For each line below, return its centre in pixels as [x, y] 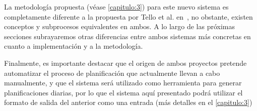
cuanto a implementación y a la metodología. [74, 46]
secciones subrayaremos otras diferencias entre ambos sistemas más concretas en [127, 36]
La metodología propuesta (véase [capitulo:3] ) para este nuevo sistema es [116, 7]
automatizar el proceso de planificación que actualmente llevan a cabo [112, 73]
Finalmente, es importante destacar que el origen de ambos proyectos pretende [125, 63]
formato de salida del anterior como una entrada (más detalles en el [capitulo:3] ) [128, 102]
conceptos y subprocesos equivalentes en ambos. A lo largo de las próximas [120, 26]
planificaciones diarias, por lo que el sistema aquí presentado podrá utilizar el [123, 92]
